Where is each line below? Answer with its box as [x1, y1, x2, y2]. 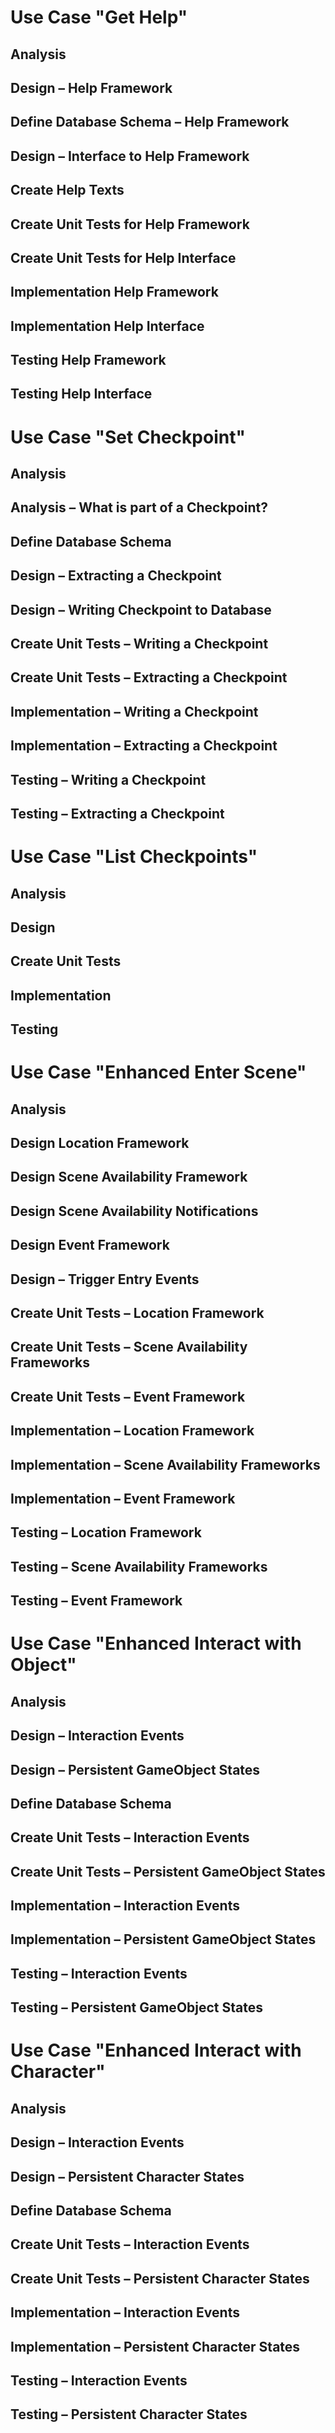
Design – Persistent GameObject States [10, 1761, 261, 1778]
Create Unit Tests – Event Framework [10, 1388, 246, 1405]
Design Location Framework [10, 1135, 190, 1152]
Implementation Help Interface [10, 317, 205, 335]
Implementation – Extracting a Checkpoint [10, 737, 278, 755]
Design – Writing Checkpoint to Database [10, 601, 272, 618]
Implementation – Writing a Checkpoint [10, 703, 259, 720]
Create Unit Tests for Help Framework [10, 216, 250, 233]
